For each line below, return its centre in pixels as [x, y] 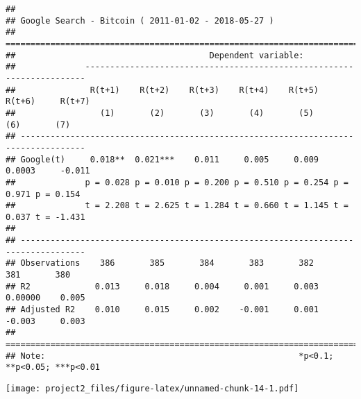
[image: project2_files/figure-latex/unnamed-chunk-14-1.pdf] [152, 389]
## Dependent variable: [155, 55]
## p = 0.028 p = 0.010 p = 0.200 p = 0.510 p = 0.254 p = [177, 182]
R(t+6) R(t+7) [48, 102]
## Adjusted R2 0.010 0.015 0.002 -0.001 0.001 [162, 310]
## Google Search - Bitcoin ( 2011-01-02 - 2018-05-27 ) [140, 20]
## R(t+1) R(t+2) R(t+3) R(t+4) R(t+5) [162, 90]
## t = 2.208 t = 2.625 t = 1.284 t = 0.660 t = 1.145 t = [177, 206]
